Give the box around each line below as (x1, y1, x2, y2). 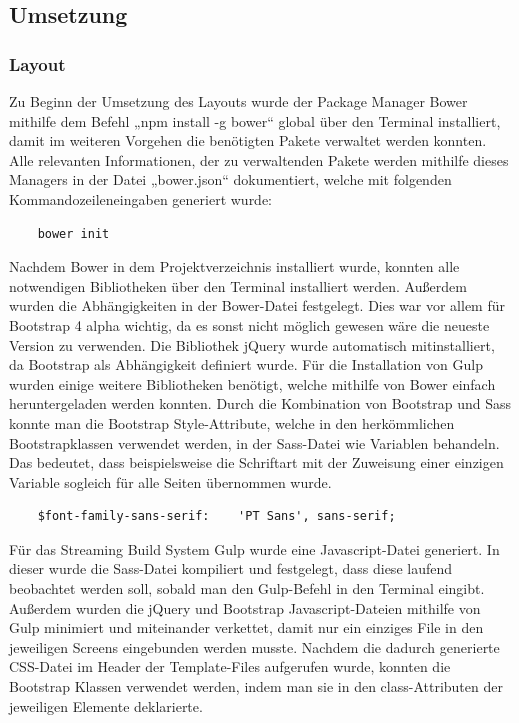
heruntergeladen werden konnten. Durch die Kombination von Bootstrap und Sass (9, 393, 512, 414)
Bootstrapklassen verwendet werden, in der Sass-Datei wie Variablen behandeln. (9, 432, 500, 453)
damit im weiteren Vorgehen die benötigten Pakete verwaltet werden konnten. (9, 130, 487, 151)
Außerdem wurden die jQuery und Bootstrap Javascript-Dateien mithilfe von (9, 597, 481, 618)
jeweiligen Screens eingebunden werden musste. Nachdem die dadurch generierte (9, 636, 500, 657)
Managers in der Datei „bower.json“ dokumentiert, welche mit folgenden (9, 169, 452, 190)
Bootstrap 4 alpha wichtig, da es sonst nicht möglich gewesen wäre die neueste (9, 314, 490, 335)
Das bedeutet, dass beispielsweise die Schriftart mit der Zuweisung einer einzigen (9, 452, 504, 473)
